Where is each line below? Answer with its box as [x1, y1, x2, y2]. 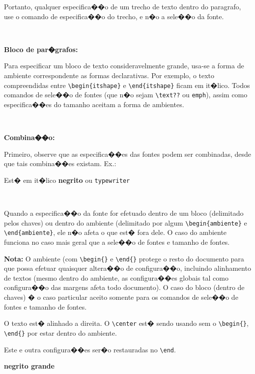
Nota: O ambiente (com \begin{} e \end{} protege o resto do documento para [4, 253, 244, 263]
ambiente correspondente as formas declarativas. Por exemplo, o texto [4, 70, 215, 80]
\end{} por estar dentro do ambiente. [4, 327, 117, 338]
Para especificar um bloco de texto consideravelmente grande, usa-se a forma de [4, 60, 244, 71]
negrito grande [4, 361, 55, 371]
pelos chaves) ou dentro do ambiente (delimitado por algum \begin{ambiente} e [4, 217, 247, 228]
